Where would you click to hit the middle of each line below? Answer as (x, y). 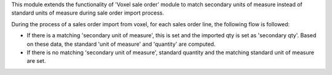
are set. (36, 61)
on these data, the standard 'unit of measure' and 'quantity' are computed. (121, 44)
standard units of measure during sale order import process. (88, 13)
